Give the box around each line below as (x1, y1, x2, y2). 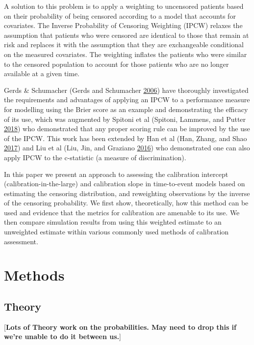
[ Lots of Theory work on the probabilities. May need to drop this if (4, 321, 236, 332)
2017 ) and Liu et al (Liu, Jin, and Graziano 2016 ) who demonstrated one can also (4, 143, 250, 153)
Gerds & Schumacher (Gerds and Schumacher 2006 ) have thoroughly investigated (4, 85, 249, 95)
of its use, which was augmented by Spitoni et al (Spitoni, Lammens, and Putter (4, 114, 246, 124)
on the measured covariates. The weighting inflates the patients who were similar (4, 49, 247, 59)
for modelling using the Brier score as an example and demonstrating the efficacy (4, 104, 248, 114)
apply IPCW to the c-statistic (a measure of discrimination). (4, 152, 186, 162)
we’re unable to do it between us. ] (4, 331, 121, 342)
